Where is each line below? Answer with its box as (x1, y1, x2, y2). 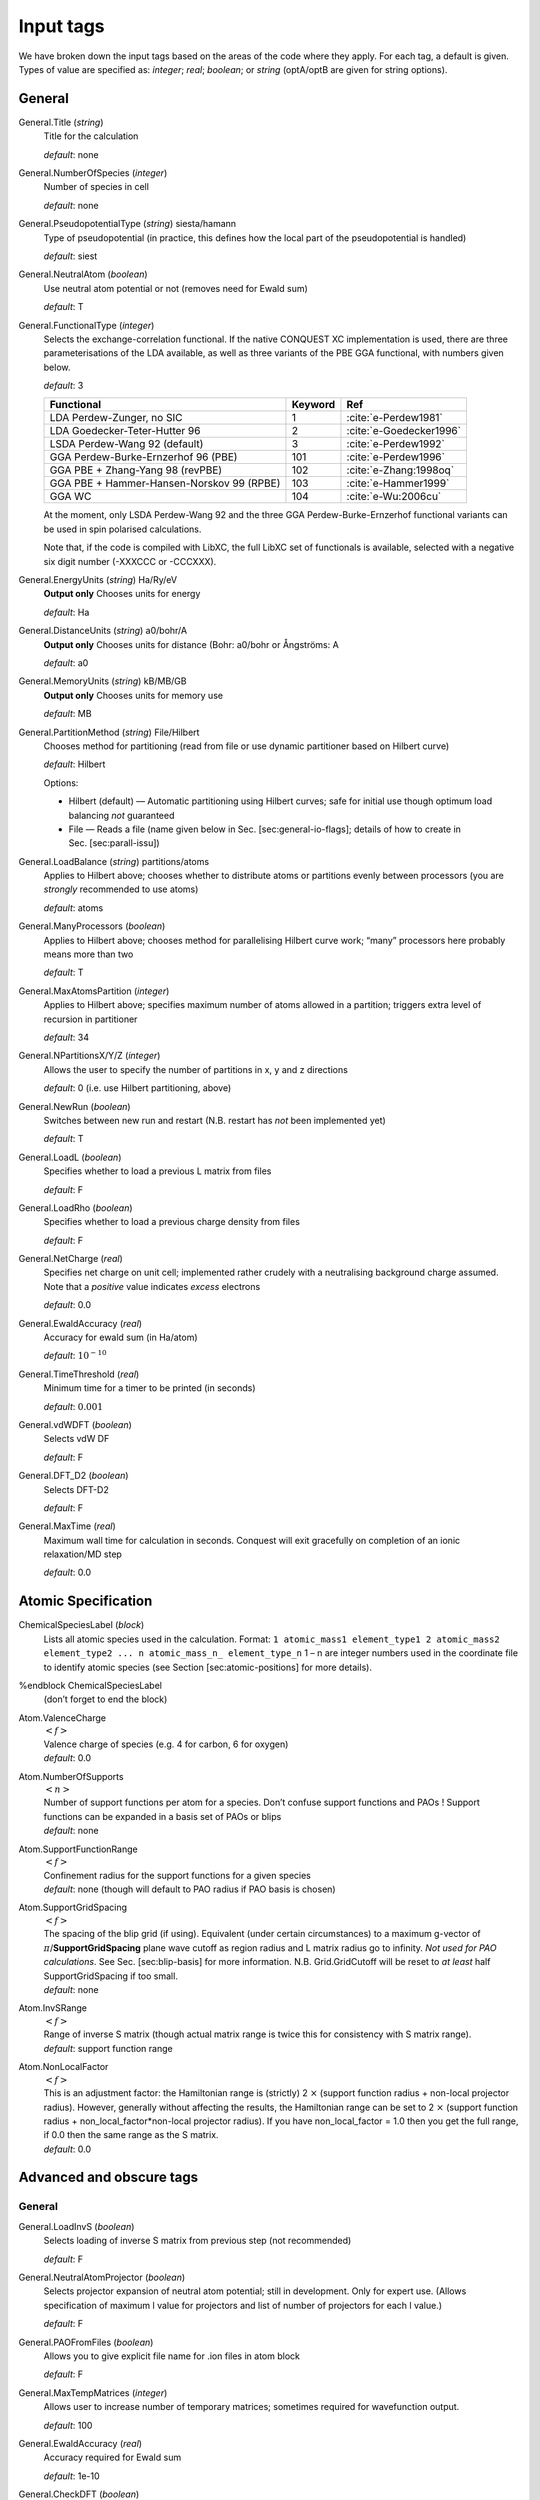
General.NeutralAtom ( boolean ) (18, 268, 149, 280)
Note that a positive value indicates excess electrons (43, 1280, 261, 1292)
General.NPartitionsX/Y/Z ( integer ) (18, 1050, 161, 1062)
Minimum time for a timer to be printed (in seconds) (43, 1382, 256, 1394)
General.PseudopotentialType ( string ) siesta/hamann (18, 218, 237, 230)
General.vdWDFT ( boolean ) (18, 1418, 132, 1430)
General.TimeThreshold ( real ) (18, 1368, 140, 1380)
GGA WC (49, 490, 92, 504)
